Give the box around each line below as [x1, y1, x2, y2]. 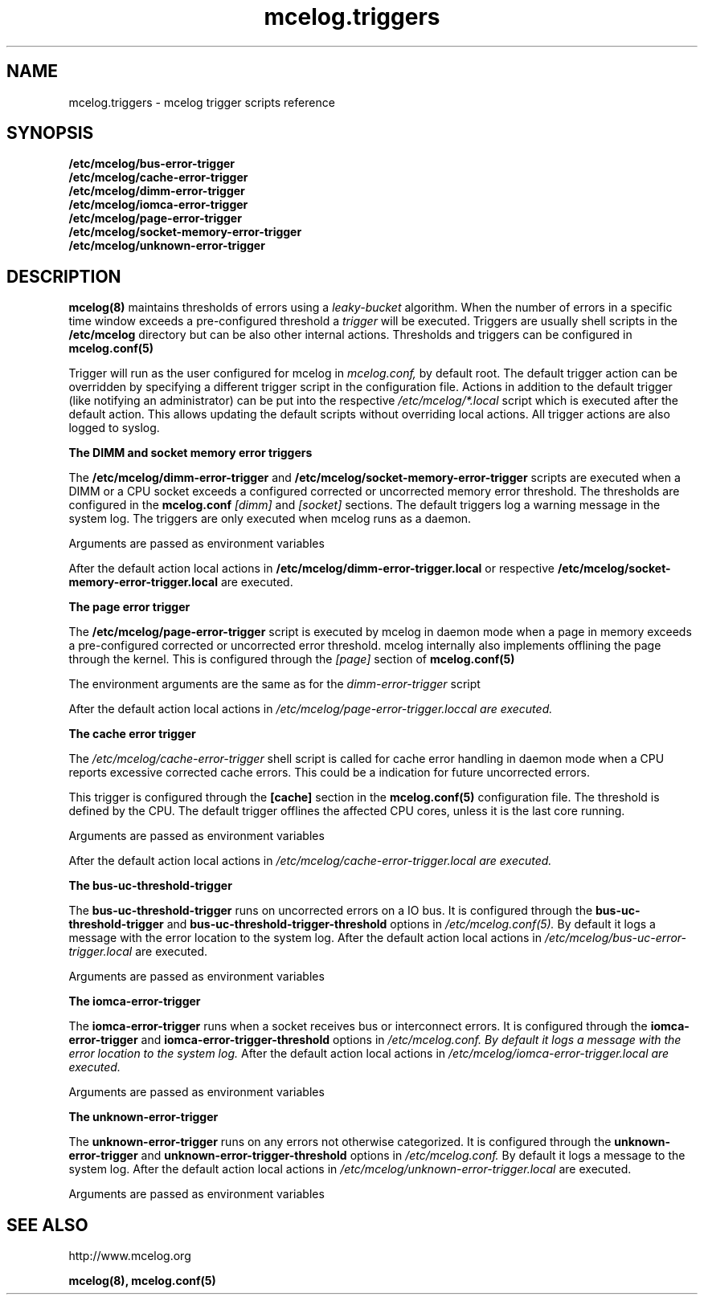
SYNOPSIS [6, 123, 94, 144]
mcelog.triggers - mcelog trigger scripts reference [68, 95, 335, 109]
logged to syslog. [68, 421, 160, 435]
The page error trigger [68, 600, 190, 614]
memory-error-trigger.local [68, 575, 218, 589]
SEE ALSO [6, 1214, 88, 1235]
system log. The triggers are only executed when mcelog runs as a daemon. [68, 512, 472, 526]
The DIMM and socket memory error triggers [68, 446, 313, 460]
